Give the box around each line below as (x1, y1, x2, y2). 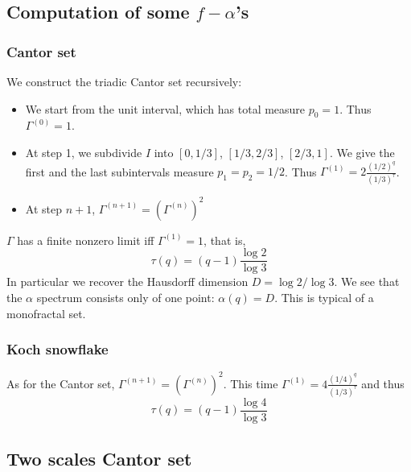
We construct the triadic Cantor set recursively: (6, 73, 242, 89)
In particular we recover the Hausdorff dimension (6, 273, 249, 290)
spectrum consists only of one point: (36, 289, 215, 306)
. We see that (334, 273, 400, 290)
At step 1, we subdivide (25, 143, 142, 160)
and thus (361, 375, 405, 391)
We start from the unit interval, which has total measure (25, 100, 306, 117)
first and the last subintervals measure (25, 163, 214, 180)
